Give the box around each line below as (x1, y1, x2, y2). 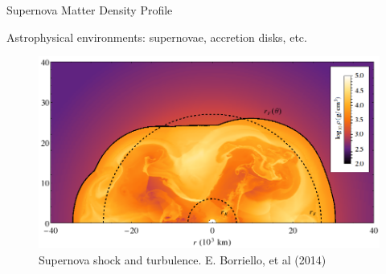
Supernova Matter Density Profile (6, 2, 173, 18)
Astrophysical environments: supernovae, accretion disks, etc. (6, 28, 307, 45)
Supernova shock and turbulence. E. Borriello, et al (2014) (39, 251, 326, 268)
